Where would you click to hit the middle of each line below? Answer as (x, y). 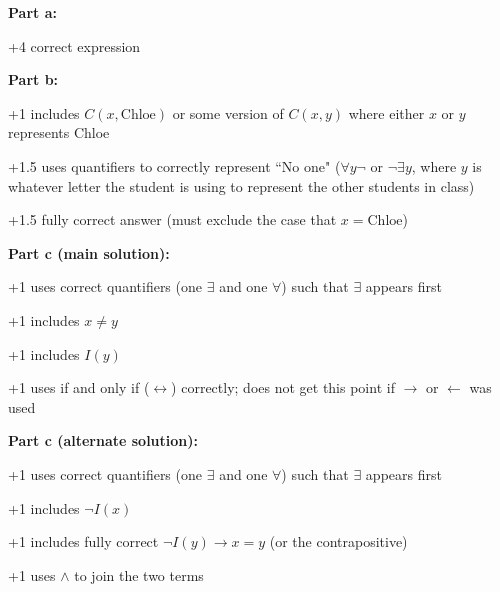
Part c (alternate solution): (103, 440)
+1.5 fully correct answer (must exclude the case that (172, 219)
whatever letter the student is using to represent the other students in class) (241, 185)
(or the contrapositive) (338, 541)
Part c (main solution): (89, 252)
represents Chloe (59, 132)
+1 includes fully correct (83, 541)
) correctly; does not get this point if (283, 387)
